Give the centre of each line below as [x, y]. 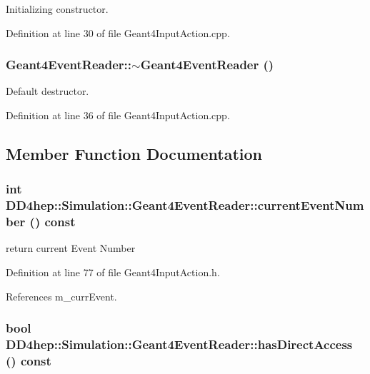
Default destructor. [47, 91]
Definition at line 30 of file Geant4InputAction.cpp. [118, 32]
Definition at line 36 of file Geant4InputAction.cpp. [118, 115]
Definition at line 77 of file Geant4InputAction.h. [113, 272]
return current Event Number [71, 248]
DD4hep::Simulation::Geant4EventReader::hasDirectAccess [179, 344]
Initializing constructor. [57, 9]
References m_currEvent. [61, 296]
